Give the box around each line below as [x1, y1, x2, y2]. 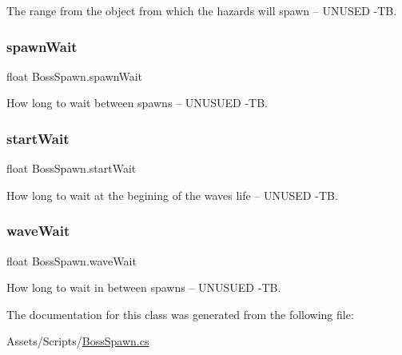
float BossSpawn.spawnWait [6, 67, 143, 84]
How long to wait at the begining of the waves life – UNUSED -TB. [6, 186, 338, 203]
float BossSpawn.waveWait [6, 252, 137, 269]
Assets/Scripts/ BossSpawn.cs [6, 333, 149, 349]
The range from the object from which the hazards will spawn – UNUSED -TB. [6, 2, 397, 18]
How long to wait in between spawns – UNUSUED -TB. [6, 279, 281, 296]
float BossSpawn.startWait [6, 160, 137, 177]
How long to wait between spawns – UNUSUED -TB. [6, 94, 268, 111]
